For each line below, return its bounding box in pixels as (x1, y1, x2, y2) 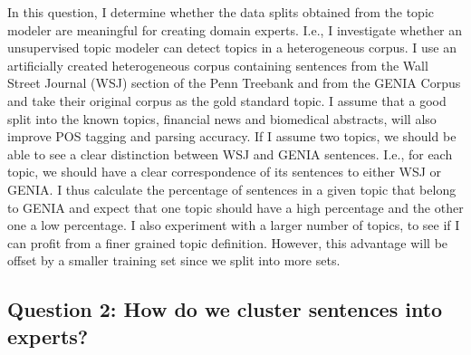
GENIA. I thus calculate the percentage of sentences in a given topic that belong (7, 179, 457, 198)
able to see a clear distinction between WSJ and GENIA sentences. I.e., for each (7, 144, 453, 163)
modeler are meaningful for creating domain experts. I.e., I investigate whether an (7, 20, 463, 39)
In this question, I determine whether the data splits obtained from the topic (7, 3, 434, 21)
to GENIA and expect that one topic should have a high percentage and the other (7, 197, 464, 216)
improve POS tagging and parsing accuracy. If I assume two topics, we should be (7, 127, 457, 146)
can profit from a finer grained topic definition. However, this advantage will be (7, 233, 448, 252)
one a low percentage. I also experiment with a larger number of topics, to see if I (7, 216, 460, 235)
